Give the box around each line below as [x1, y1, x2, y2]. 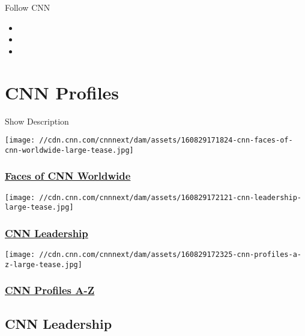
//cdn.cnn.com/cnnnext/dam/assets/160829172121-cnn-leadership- [39, 193, 301, 202]
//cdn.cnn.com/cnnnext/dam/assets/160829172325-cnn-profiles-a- [39, 250, 301, 259]
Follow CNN [5, 1, 50, 13]
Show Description [5, 114, 69, 127]
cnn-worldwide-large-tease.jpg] [5, 146, 134, 155]
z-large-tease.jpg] [5, 260, 82, 269]
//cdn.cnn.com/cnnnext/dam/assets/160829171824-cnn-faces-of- [39, 136, 293, 145]
